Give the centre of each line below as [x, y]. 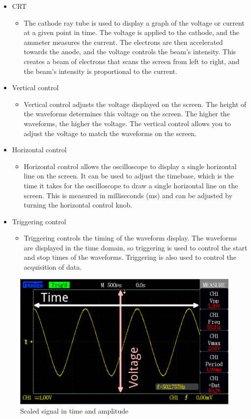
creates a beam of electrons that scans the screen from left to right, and [132, 61]
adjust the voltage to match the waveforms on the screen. [110, 133]
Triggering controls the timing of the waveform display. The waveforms [130, 238]
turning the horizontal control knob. [78, 205]
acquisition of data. [53, 267]
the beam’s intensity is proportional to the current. [100, 71]
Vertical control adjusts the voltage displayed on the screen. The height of [135, 104]
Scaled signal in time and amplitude [74, 411]
